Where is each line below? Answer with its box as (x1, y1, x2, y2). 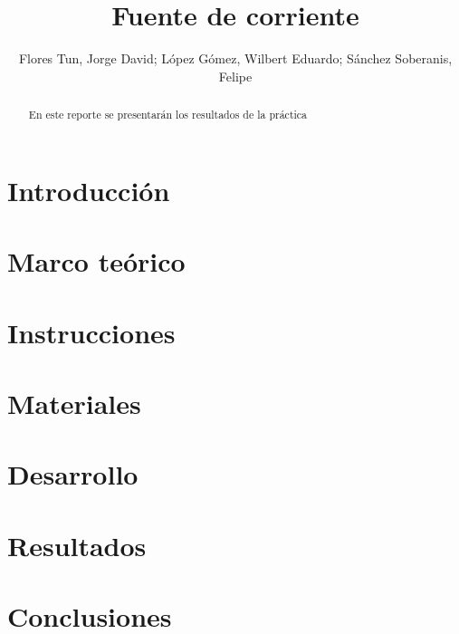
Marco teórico (7, 243, 186, 280)
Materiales (7, 384, 141, 421)
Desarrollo (7, 456, 139, 493)
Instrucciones (7, 313, 176, 351)
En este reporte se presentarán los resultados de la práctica (28, 107, 308, 122)
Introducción (7, 171, 170, 208)
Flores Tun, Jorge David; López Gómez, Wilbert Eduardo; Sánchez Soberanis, (18, 49, 453, 68)
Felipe (218, 66, 253, 85)
